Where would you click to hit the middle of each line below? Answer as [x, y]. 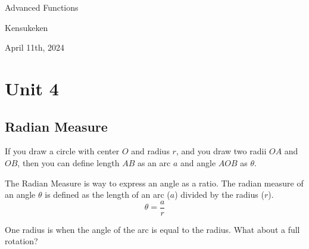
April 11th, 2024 [35, 47]
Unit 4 [32, 88]
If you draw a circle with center [62, 151]
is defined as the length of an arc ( [107, 194]
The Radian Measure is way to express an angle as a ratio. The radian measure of [154, 183]
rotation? [21, 241]
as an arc [154, 162]
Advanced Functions [42, 7]
